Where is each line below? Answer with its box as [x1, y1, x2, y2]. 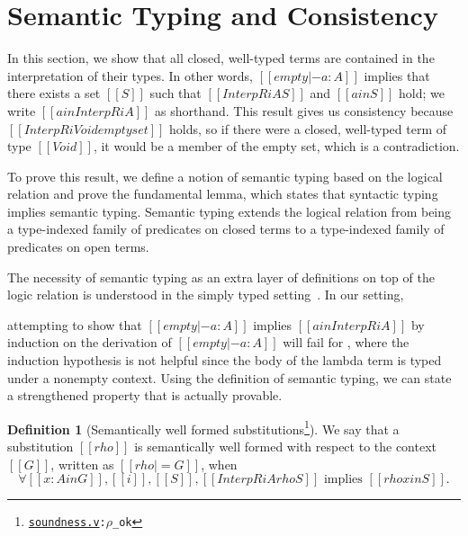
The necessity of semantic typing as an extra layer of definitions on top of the [7, 267, 435, 286]
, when [201, 454, 238, 473]
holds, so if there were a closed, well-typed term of [169, 119, 446, 138]
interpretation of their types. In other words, [7, 66, 253, 85]
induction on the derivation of [7, 333, 172, 352]
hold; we [399, 84, 445, 103]
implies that [364, 66, 430, 85]
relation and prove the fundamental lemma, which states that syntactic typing [7, 184, 438, 203]
